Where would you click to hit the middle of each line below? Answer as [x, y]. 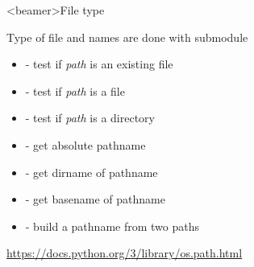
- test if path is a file [75, 90]
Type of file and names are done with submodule [127, 37]
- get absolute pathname [85, 144]
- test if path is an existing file [99, 64]
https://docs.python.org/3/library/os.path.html [125, 253]
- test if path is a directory [90, 118]
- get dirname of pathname [92, 172]
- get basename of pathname [95, 199]
